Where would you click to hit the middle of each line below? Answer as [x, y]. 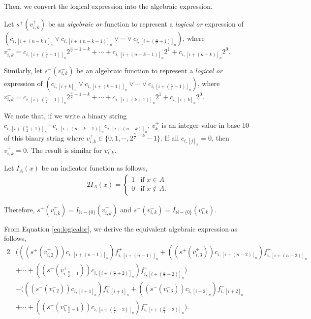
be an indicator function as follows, [94, 168]
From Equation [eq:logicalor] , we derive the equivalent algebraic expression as [121, 228]
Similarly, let [23, 70]
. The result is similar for [64, 150]
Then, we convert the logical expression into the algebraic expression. [108, 6]
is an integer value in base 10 [205, 125]
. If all [170, 137]
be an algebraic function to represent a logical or [150, 70]
